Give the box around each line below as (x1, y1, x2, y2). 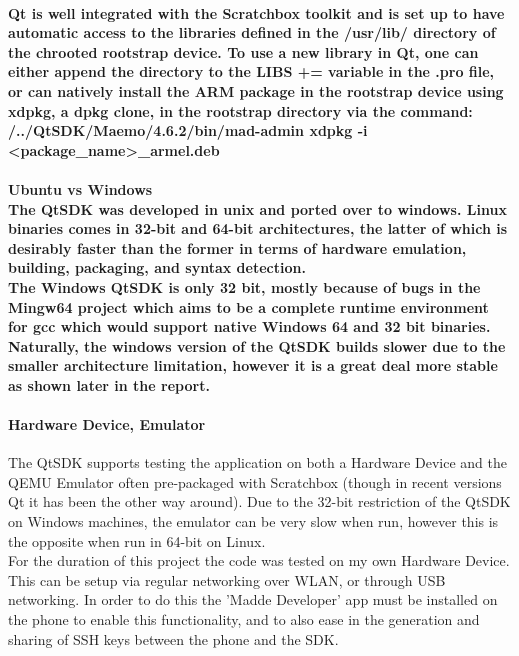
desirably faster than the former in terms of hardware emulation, (8, 237, 467, 258)
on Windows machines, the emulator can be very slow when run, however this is (8, 511, 499, 532)
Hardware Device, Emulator (8, 414, 206, 435)
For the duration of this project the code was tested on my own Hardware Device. (8, 550, 510, 571)
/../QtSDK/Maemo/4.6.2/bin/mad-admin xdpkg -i (8, 120, 368, 141)
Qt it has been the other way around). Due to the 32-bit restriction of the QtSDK (8, 491, 511, 512)
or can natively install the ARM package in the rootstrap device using (8, 80, 504, 101)
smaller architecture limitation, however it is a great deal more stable (8, 355, 498, 376)
